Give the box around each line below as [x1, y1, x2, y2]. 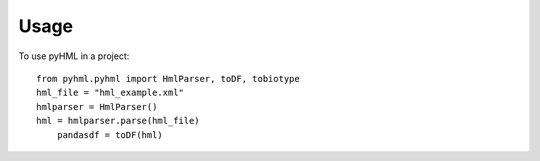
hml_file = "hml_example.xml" [36, 87, 185, 99]
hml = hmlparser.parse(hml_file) [36, 115, 200, 127]
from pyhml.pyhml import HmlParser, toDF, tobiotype [36, 73, 300, 84]
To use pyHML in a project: [18, 50, 130, 62]
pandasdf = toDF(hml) [56, 129, 164, 140]
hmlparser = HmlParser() [36, 101, 158, 112]
